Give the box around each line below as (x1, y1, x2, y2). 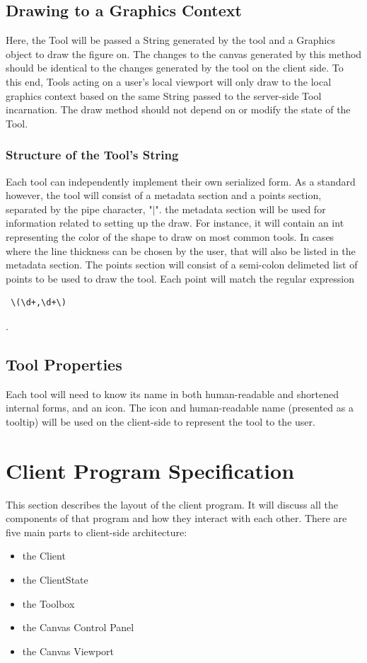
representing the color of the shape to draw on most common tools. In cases (6, 229, 334, 244)
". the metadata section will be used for (155, 201, 326, 216)
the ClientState (22, 572, 88, 586)
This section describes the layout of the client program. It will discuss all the (6, 497, 339, 511)
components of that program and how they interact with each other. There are (6, 511, 347, 526)
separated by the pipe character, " (6, 201, 153, 216)
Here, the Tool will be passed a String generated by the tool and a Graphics (6, 33, 335, 47)
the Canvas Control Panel (22, 620, 134, 635)
